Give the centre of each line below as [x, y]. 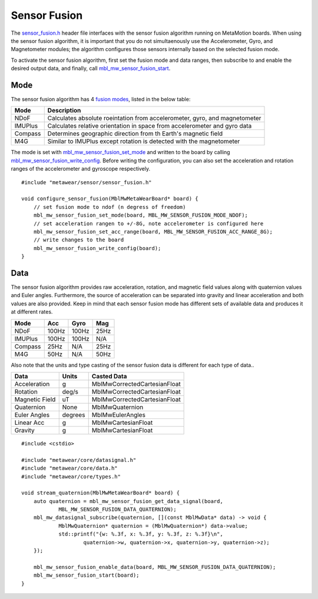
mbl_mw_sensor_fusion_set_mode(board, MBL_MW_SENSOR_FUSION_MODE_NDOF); [141, 215]
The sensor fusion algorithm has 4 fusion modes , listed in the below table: [101, 99]
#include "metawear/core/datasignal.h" [79, 460]
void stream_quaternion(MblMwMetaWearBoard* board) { [100, 493]
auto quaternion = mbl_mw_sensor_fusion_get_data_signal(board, [128, 501]
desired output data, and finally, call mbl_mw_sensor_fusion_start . [91, 68]
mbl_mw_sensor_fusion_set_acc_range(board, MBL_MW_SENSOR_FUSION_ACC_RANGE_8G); [153, 232]
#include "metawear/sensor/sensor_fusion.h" [87, 182]
